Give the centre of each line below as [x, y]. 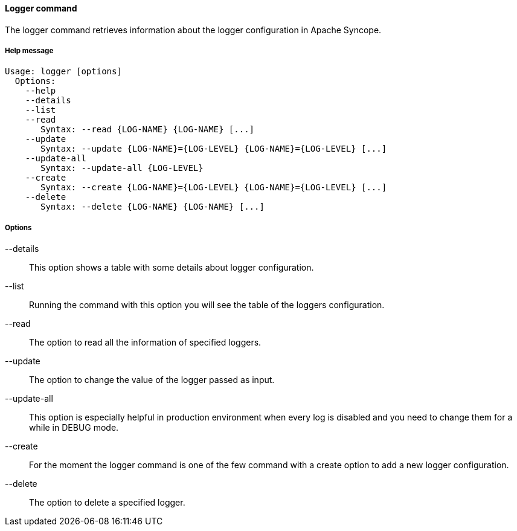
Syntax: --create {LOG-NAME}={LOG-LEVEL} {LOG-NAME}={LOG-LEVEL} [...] [214, 188]
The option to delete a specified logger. [107, 503]
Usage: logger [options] [63, 72]
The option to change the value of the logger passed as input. [152, 380]
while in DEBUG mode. [74, 428]
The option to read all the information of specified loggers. [145, 343]
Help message [29, 51]
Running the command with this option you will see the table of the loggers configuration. [207, 305]
